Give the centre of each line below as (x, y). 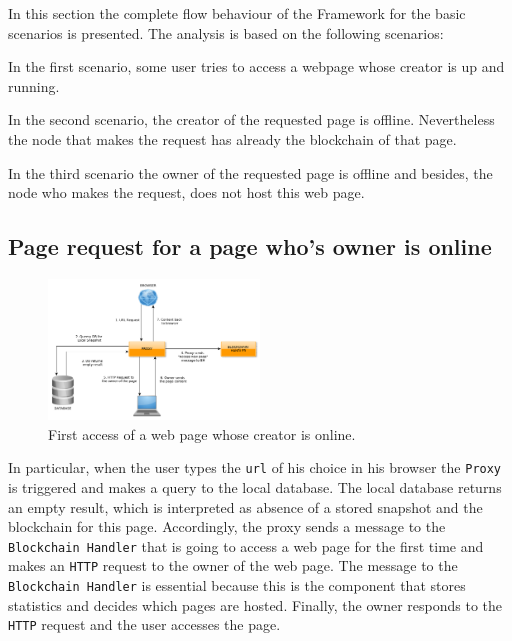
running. (34, 85)
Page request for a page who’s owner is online (250, 246)
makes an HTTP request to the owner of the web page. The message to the (233, 565)
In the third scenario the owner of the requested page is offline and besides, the (250, 172)
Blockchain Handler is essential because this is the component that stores (237, 585)
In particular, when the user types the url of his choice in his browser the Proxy (255, 467)
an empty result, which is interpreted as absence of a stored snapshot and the (245, 506)
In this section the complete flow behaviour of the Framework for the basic (237, 13)
